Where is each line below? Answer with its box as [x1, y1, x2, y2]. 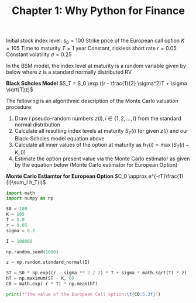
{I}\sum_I [6, 178, 28, 185]
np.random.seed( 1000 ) [6, 249, 59, 255]
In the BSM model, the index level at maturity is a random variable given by [6, 62, 186, 69]
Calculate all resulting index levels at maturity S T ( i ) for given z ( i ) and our [14, 127, 188, 136]
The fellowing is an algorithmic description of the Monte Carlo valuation [6, 97, 178, 104]
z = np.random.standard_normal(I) [6, 259, 91, 266]
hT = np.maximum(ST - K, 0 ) [6, 276, 75, 281]
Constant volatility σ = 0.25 [6, 51, 72, 58]
